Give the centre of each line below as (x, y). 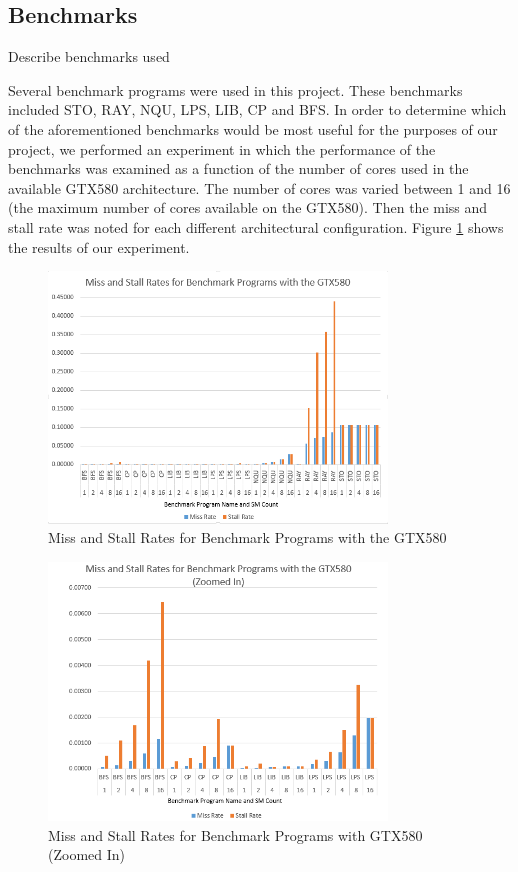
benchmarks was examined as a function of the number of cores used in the (238, 168)
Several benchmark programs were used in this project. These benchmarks (235, 89)
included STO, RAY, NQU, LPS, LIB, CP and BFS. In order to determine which (257, 109)
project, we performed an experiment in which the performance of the (222, 148)
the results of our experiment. (99, 246)
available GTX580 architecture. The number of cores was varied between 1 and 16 (259, 187)
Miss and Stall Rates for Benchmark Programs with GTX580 (235, 834)
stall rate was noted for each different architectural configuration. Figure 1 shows (256, 226)
